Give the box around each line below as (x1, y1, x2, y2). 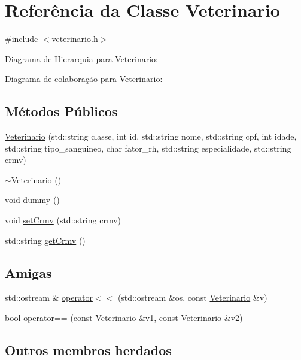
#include (5, 32, 38, 45)
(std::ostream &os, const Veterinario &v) (117, 291, 267, 304)
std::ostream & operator (5, 291, 93, 304)
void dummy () (5, 193, 60, 206)
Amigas (5, 263, 52, 282)
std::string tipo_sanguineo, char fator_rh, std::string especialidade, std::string (5, 141, 291, 154)
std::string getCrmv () (5, 234, 86, 246)
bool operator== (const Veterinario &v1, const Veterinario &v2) (5, 311, 243, 324)
